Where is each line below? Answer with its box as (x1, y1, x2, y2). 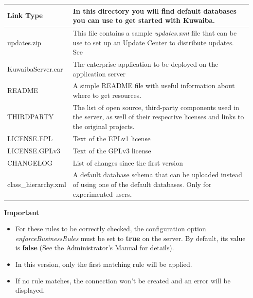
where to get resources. (72, 90, 142, 100)
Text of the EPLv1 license (72, 133, 151, 143)
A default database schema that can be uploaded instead (72, 169, 242, 180)
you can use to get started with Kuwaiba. (72, 15, 215, 25)
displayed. (15, 285, 45, 295)
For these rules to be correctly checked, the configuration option (15, 223, 206, 234)
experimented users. (72, 188, 132, 199)
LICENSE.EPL (7, 133, 53, 143)
